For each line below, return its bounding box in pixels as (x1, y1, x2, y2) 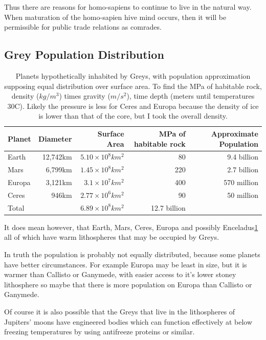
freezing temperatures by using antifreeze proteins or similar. (4, 326, 195, 337)
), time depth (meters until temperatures (126, 90, 255, 101)
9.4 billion (227, 151, 258, 162)
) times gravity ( (59, 90, 110, 101)
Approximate (211, 128, 258, 139)
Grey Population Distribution (4, 47, 164, 62)
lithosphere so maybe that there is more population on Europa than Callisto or (4, 279, 252, 289)
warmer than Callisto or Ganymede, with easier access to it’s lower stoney (4, 269, 236, 280)
